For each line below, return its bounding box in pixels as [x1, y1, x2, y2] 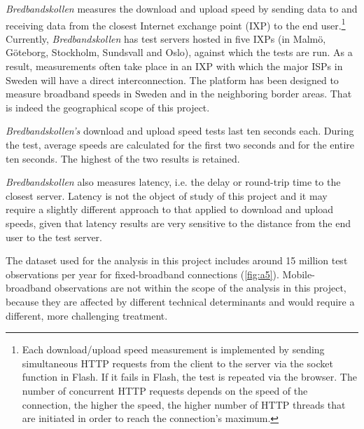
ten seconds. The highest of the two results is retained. [6, 151, 240, 165]
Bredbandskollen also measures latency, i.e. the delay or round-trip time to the [6, 175, 341, 189]
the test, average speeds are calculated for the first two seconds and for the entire [6, 137, 355, 151]
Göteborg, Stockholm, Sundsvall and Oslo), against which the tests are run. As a [6, 45, 353, 60]
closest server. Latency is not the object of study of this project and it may [6, 188, 328, 203]
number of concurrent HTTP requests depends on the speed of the [22, 383, 308, 397]
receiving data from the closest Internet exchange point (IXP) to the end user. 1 [6, 15, 346, 32]
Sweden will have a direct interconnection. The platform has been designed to [6, 72, 339, 87]
